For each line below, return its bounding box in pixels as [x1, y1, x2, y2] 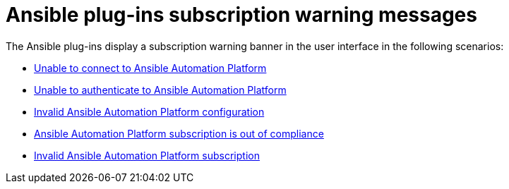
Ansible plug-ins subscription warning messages [6, 3, 477, 27]
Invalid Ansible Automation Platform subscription [34, 149, 260, 161]
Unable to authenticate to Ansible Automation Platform [34, 83, 287, 96]
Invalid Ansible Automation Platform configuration [34, 105, 265, 118]
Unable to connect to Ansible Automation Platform [34, 61, 267, 74]
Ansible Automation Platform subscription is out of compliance [34, 127, 324, 140]
